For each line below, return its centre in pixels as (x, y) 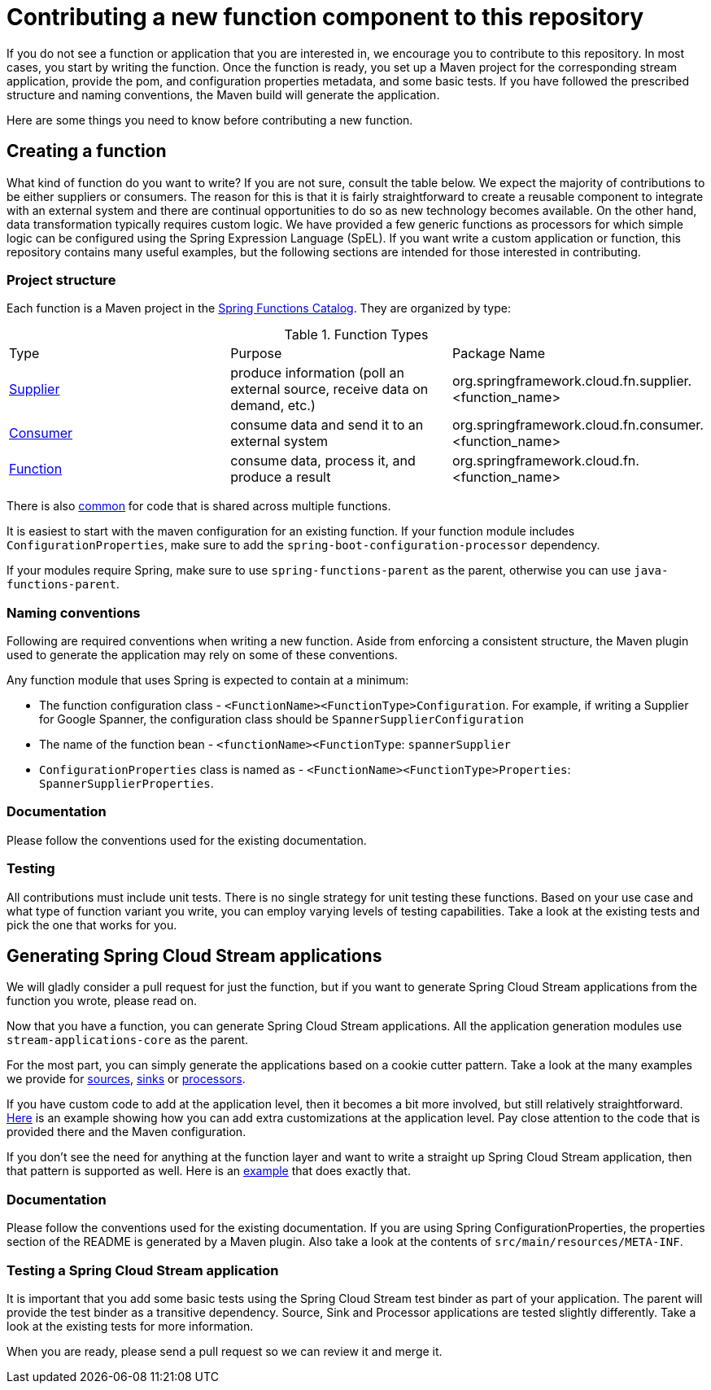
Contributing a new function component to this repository (325, 17)
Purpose (256, 354)
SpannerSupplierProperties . (126, 784)
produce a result (281, 477)
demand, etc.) (273, 406)
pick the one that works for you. (92, 924)
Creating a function (87, 151)
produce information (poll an (317, 373)
